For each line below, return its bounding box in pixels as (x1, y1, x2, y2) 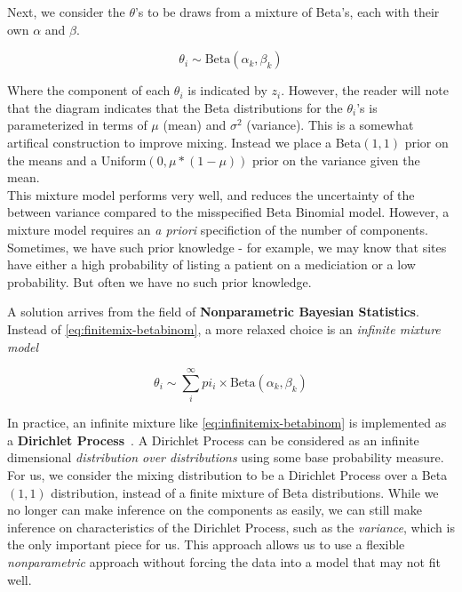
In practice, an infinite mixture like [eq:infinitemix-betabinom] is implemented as (7, 413, 447, 432)
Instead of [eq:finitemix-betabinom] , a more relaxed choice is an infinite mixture (7, 319, 441, 338)
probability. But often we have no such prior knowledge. (7, 272, 312, 291)
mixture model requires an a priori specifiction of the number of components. (7, 220, 428, 238)
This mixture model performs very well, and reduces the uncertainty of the (7, 185, 415, 204)
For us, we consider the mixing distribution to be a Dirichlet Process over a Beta (7, 466, 448, 484)
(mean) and (163, 116, 227, 134)
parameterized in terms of (7, 116, 147, 134)
